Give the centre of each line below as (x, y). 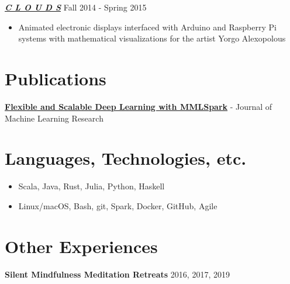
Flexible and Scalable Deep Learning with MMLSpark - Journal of (139, 106)
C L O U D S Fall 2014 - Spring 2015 (76, 7)
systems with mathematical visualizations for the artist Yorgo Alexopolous (152, 38)
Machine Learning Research (54, 118)
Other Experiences (81, 246)
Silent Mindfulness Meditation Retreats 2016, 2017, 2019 (117, 274)
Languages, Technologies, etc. (126, 158)
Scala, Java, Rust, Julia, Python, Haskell (92, 186)
